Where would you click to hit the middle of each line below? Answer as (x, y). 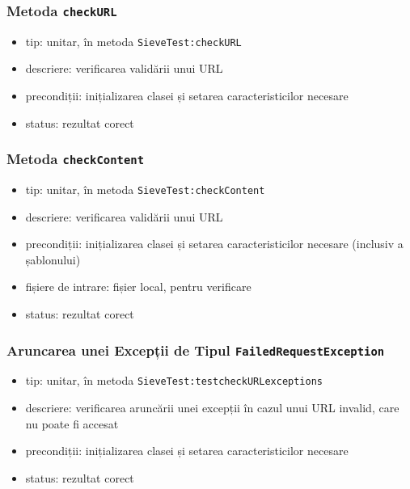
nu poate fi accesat (72, 423)
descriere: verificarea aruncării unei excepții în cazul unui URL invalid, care (212, 408)
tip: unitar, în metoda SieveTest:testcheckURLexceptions (174, 380)
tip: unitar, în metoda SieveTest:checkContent (145, 189)
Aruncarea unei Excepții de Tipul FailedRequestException (196, 350)
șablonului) (53, 259)
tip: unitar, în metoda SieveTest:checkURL (133, 41)
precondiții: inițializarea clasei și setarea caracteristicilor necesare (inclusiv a (214, 244)
